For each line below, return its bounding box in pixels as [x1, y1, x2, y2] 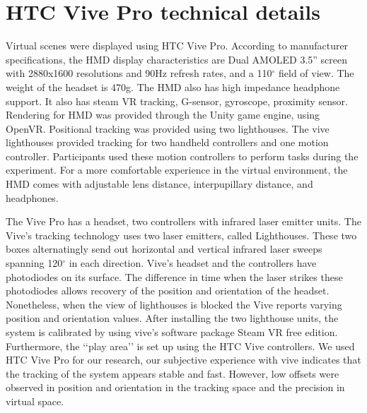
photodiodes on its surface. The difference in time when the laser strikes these [6, 269, 343, 284]
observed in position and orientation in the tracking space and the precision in [6, 380, 345, 395]
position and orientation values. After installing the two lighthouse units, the [6, 311, 339, 325]
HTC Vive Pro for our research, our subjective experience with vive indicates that [6, 352, 361, 367]
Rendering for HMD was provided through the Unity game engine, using [6, 107, 320, 122]
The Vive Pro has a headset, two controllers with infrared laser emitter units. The [6, 214, 361, 229]
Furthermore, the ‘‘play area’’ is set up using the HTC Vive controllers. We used [6, 338, 355, 353]
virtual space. [6, 393, 64, 408]
